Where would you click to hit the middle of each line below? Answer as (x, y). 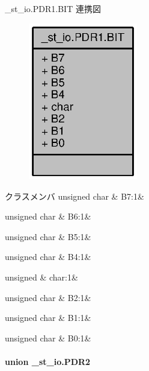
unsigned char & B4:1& (48, 257)
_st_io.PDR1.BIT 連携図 (53, 8)
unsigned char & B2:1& (48, 297)
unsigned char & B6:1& (48, 216)
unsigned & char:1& (41, 277)
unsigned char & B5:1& (48, 236)
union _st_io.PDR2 (48, 361)
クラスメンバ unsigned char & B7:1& (74, 196)
